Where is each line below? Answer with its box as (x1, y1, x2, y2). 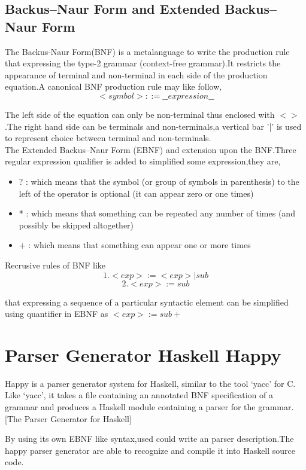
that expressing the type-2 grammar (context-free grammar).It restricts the (5, 57, 281, 69)
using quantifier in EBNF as (5, 307, 108, 320)
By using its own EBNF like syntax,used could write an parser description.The (5, 432, 294, 445)
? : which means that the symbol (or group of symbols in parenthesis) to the (19, 175, 299, 187)
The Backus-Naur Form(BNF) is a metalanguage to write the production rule (5, 45, 290, 57)
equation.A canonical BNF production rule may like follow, (5, 80, 222, 93)
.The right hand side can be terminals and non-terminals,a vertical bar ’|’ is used (5, 120, 302, 132)
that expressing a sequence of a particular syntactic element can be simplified (5, 295, 289, 308)
